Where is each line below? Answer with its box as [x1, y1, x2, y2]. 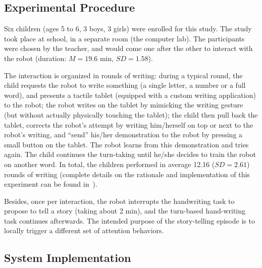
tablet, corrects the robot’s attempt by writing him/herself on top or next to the [4, 119, 253, 130]
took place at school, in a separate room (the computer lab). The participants [4, 33, 245, 43]
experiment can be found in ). [4, 179, 97, 189]
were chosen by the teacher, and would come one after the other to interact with [4, 43, 253, 53]
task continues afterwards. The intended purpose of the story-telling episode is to [4, 215, 255, 226]
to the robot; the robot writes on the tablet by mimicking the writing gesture [4, 99, 243, 110]
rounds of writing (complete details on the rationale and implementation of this [4, 169, 250, 179]
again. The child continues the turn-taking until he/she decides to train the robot [4, 149, 256, 159]
